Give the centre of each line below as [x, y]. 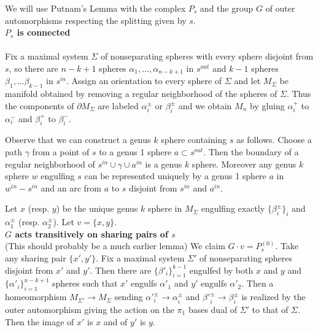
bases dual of [212, 309]
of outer [280, 8]
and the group [227, 8]
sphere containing [194, 140]
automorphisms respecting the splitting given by [96, 20]
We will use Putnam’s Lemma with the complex [95, 8]
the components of [40, 105]
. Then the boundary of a [251, 152]
